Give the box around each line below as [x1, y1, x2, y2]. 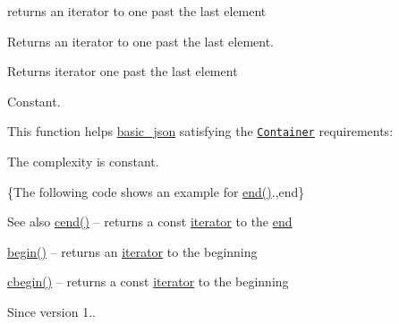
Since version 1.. [7, 303, 96, 320]
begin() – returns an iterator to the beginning [7, 242, 258, 260]
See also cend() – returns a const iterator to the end [7, 212, 293, 231]
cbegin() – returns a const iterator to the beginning [7, 272, 289, 291]
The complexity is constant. [7, 152, 159, 171]
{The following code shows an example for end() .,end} [7, 182, 305, 200]
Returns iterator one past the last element [7, 62, 238, 81]
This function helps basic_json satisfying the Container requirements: [7, 122, 394, 141]
